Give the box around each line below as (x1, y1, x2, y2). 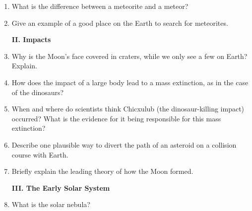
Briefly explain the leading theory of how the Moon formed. (11, 166, 193, 176)
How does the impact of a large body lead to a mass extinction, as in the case (11, 77, 249, 87)
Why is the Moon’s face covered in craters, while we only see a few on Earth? (11, 51, 248, 61)
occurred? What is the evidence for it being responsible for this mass (11, 113, 221, 123)
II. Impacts (11, 34, 51, 45)
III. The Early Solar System (11, 182, 110, 193)
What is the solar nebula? (11, 199, 90, 210)
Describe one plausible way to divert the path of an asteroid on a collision (11, 139, 237, 150)
